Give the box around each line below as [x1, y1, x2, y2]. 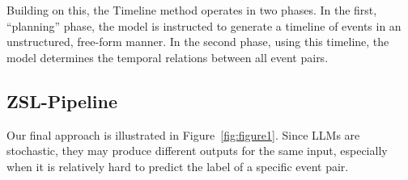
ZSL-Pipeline [6, 88, 118, 113]
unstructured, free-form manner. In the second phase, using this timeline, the [6, 33, 389, 50]
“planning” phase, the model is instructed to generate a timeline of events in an [6, 17, 402, 34]
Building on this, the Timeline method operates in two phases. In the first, [6, 2, 377, 18]
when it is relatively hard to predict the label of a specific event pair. [6, 157, 349, 174]
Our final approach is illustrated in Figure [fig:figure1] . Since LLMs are [6, 126, 360, 143]
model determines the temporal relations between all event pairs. [6, 48, 329, 65]
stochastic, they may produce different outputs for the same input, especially [6, 142, 388, 159]
